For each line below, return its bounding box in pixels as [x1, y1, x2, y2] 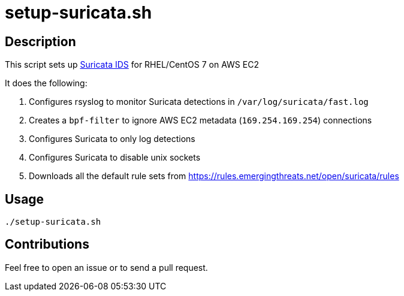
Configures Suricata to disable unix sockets [29, 152, 201, 163]
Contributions [5, 237, 89, 252]
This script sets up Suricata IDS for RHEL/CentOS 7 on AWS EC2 [5, 59, 259, 70]
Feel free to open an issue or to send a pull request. [5, 262, 208, 273]
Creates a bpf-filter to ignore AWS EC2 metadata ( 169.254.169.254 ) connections [29, 115, 372, 126]
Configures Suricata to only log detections [29, 134, 195, 144]
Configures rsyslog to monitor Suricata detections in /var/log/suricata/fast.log [29, 96, 369, 107]
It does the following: [5, 78, 88, 89]
